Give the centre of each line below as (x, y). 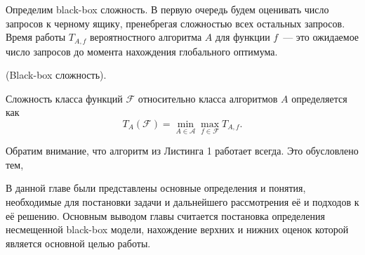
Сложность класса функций (64, 98)
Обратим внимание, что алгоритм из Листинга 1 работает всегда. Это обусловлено (182, 151)
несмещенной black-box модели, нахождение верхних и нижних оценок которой (177, 229)
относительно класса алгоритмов (208, 98)
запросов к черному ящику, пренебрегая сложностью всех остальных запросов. (175, 23)
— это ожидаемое (321, 37)
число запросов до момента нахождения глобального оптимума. (142, 51)
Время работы (36, 37)
